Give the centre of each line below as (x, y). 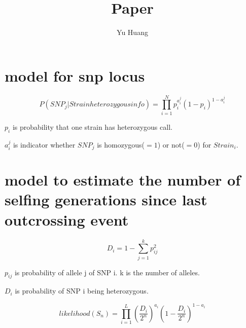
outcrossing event (67, 219)
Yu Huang (132, 32)
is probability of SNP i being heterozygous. (82, 291)
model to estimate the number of (123, 180)
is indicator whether (44, 144)
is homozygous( (121, 144)
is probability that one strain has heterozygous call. (92, 126)
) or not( (171, 144)
